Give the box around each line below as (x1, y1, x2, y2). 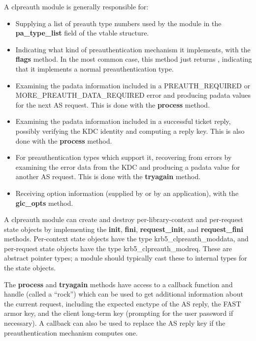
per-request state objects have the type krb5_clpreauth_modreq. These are (4, 243, 232, 253)
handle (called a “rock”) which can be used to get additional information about (4, 289, 243, 299)
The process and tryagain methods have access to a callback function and (4, 279, 233, 289)
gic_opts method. (15, 197, 73, 208)
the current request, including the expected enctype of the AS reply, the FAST (4, 298, 241, 308)
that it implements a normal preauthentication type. (15, 63, 174, 74)
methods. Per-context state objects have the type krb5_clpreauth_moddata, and (4, 233, 249, 244)
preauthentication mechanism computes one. (4, 327, 138, 338)
